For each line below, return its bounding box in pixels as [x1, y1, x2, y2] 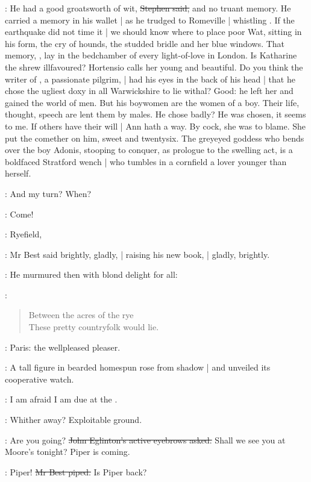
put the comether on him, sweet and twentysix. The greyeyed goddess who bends [5, 131, 304, 144]
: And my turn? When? [5, 187, 92, 199]
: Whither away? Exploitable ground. [5, 413, 142, 426]
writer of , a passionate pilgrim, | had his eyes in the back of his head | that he [5, 72, 295, 85]
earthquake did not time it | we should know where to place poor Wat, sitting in [5, 25, 302, 38]
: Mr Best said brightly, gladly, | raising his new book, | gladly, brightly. [5, 248, 270, 260]
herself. [5, 167, 31, 180]
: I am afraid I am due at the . [5, 393, 118, 405]
